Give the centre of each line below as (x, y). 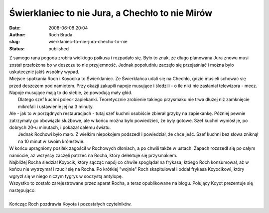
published (59, 49)
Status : (17, 49)
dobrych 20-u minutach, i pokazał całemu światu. (60, 127)
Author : (17, 34)
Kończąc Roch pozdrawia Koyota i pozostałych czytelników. (70, 204)
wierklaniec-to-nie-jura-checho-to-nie (88, 42)
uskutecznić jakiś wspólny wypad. (44, 72)
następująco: (22, 190)
